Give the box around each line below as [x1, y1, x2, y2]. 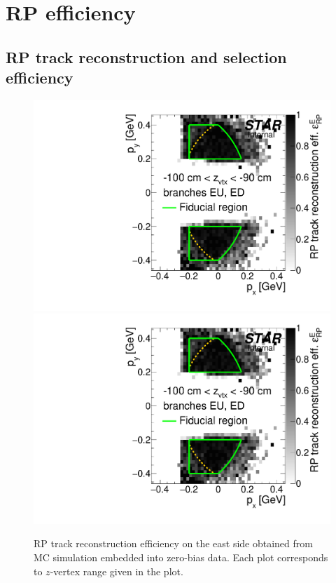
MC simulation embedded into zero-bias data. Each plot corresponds [34, 550, 328, 565]
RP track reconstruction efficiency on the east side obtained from [34, 536, 313, 551]
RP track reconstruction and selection [6, 46, 287, 67]
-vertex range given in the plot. [50, 563, 183, 578]
